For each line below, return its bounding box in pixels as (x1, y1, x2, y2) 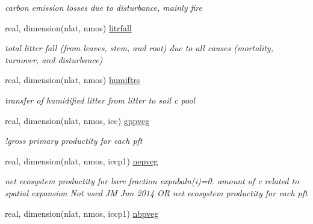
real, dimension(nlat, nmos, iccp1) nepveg (5, 154, 158, 167)
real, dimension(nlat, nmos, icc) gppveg (5, 114, 150, 126)
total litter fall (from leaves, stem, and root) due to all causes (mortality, (5, 42, 273, 54)
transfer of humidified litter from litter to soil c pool (5, 93, 196, 106)
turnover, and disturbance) (5, 53, 103, 66)
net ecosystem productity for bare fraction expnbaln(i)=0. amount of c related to (5, 175, 299, 187)
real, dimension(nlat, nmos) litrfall (5, 21, 132, 34)
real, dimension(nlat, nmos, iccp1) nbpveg (5, 207, 159, 219)
